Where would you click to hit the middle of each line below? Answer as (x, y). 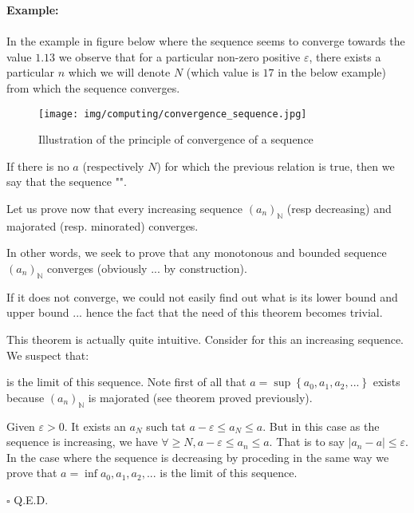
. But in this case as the (321, 426)
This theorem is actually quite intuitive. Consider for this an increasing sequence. (205, 339)
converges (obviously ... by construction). (147, 268)
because (26, 397)
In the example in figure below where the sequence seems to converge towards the (206, 41)
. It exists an (95, 426)
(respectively (113, 166)
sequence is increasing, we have (82, 442)
